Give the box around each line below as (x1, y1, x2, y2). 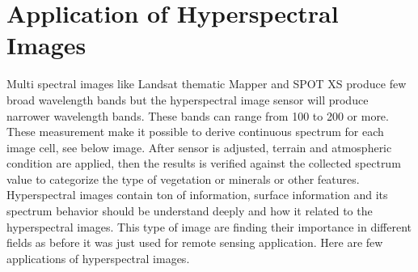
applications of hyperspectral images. (6, 249, 190, 266)
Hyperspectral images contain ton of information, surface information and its (6, 186, 388, 203)
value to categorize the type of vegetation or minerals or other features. (6, 170, 360, 187)
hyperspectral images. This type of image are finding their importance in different (6, 218, 412, 235)
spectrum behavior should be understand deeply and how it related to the (6, 202, 373, 219)
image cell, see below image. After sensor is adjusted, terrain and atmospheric (6, 138, 392, 155)
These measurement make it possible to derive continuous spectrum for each (6, 123, 384, 140)
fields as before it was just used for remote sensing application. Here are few (6, 234, 383, 251)
